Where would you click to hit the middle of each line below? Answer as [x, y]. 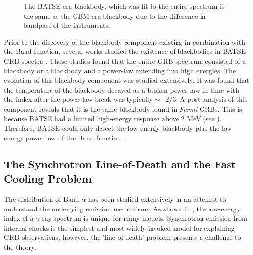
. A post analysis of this [212, 99]
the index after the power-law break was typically [78, 99]
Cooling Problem [48, 178]
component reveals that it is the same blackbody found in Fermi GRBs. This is [123, 108]
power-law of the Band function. [74, 137]
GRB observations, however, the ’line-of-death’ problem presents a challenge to [123, 237]
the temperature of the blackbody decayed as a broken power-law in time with [122, 89]
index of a [19, 218]
